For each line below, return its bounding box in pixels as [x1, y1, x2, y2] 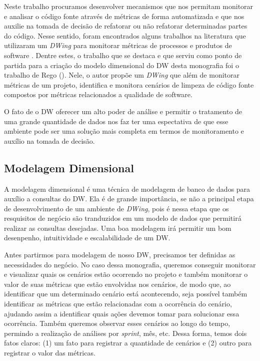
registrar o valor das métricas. [4, 347, 95, 358]
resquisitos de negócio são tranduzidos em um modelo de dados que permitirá [4, 213, 241, 223]
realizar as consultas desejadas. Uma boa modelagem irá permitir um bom [4, 222, 231, 233]
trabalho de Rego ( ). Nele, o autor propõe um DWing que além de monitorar [4, 70, 239, 80]
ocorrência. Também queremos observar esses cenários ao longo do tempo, [4, 318, 230, 328]
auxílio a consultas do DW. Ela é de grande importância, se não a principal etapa [4, 193, 254, 204]
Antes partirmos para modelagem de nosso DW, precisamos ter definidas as [4, 249, 235, 260]
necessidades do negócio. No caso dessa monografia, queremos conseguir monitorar [4, 259, 256, 269]
